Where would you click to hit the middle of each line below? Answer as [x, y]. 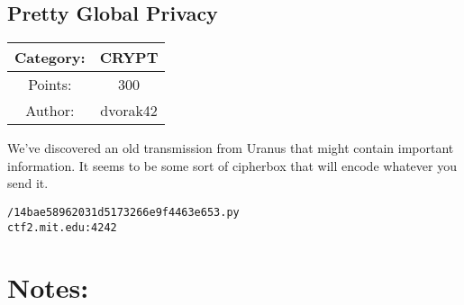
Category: [50, 58]
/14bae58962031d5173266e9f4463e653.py [123, 212]
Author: [50, 111]
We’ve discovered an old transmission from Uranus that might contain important [231, 148]
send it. [28, 183]
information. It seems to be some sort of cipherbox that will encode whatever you [232, 165]
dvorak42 [129, 111]
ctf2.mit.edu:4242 [62, 227]
